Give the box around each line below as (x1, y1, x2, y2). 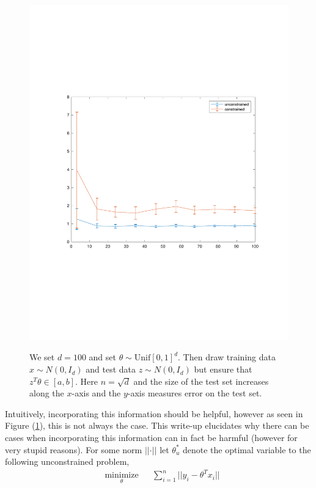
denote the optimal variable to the (182, 443, 311, 456)
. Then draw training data (178, 351, 276, 363)
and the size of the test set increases (133, 374, 269, 387)
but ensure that (194, 363, 252, 376)
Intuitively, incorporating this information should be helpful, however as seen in (5, 407, 303, 420)
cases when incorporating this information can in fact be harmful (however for (5, 431, 298, 444)
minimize (105, 471, 139, 480)
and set (89, 351, 116, 363)
